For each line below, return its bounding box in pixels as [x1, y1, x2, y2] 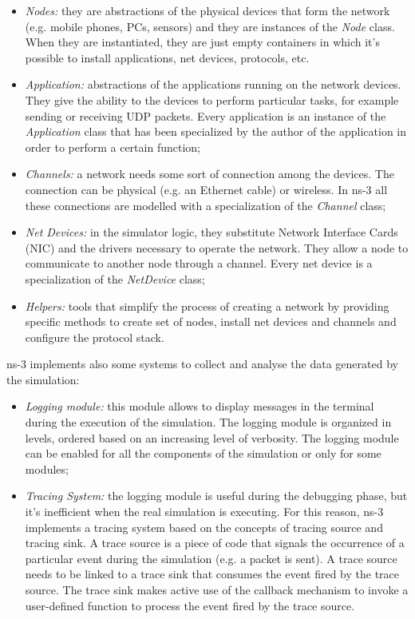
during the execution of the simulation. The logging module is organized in [25, 414, 392, 431]
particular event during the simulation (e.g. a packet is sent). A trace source [25, 550, 397, 566]
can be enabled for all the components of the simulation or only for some [25, 445, 381, 462]
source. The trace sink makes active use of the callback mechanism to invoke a [25, 581, 409, 597]
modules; [25, 460, 69, 477]
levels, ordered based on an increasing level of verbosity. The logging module [25, 429, 399, 446]
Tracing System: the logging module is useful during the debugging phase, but [25, 487, 408, 504]
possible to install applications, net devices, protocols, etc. [25, 49, 310, 65]
